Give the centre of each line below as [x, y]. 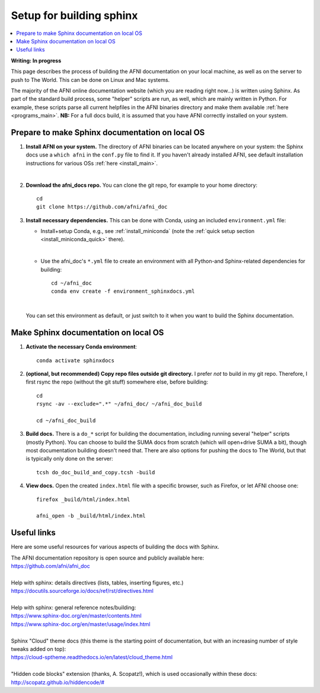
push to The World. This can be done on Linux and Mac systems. [90, 79]
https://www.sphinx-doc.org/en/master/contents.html [76, 616]
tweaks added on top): [39, 649]
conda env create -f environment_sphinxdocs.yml [123, 291]
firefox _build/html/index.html [83, 499]
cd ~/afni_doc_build [66, 420]
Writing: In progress [36, 60]
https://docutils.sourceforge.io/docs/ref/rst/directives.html [82, 591]
